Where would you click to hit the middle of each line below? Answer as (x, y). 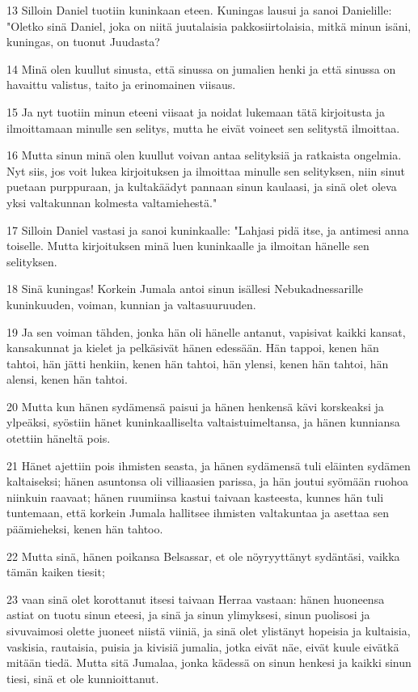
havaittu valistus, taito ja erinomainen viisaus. (121, 85)
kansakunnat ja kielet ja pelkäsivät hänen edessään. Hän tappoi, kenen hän (193, 348)
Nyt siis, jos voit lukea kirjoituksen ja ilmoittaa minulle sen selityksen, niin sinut (206, 170)
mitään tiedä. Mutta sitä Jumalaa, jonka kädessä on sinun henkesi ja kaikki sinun (209, 662)
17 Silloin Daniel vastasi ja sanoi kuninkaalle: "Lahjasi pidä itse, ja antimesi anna (208, 229)
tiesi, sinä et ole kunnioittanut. (83, 678)
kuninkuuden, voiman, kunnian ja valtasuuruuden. (131, 304)
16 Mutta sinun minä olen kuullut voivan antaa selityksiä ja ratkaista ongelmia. (204, 155)
